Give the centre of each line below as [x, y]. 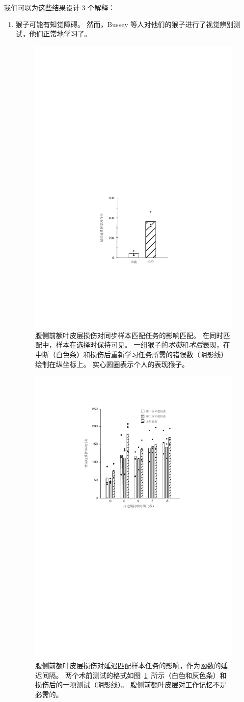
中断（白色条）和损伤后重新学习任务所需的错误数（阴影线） [131, 354]
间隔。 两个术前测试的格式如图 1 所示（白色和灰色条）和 [134, 675]
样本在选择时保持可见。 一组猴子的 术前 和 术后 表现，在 [143, 345]
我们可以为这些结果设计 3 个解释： [60, 7]
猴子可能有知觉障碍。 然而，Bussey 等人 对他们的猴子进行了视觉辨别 [124, 24]
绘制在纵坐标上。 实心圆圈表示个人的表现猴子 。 [112, 364]
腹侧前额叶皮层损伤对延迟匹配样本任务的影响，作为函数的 [128, 665]
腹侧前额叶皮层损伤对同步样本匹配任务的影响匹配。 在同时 [129, 335]
